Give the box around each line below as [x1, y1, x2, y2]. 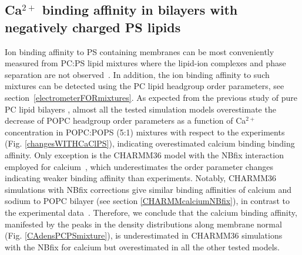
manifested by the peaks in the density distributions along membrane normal [5, 217, 282, 230]
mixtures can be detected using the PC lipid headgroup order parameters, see [5, 80, 284, 92]
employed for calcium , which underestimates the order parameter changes [5, 160, 273, 172]
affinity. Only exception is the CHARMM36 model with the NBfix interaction [5, 148, 284, 161]
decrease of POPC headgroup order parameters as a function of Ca [5, 114, 246, 127]
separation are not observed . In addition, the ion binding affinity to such [5, 68, 270, 80]
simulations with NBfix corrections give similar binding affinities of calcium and [5, 183, 291, 195]
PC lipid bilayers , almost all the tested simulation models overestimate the [5, 103, 276, 115]
